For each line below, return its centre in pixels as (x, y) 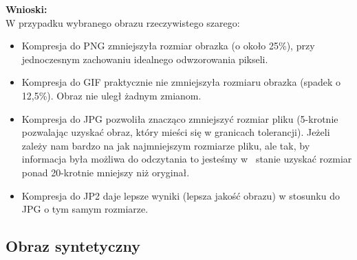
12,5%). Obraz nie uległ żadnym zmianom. (111, 95)
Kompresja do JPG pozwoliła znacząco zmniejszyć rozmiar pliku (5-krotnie (180, 118)
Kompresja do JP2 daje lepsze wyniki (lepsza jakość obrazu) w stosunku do (181, 195)
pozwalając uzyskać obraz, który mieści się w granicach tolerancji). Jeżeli (176, 132)
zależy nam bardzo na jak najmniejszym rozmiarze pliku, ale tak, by (166, 145)
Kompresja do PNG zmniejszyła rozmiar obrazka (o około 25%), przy (168, 46)
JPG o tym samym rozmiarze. (85, 209)
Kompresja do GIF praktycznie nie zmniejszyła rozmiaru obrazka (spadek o (181, 82)
